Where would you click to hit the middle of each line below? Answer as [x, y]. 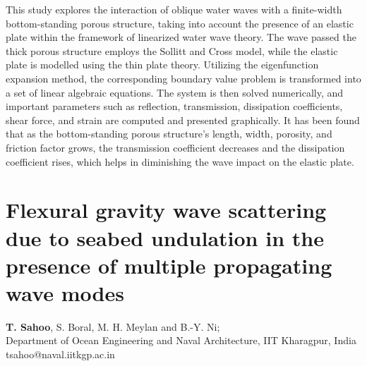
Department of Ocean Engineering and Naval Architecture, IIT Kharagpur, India [181, 340]
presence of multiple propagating [169, 265]
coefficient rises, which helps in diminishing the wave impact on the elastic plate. [180, 161]
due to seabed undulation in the [165, 237]
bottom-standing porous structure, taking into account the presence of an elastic [180, 23]
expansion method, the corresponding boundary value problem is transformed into [183, 78]
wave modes [65, 292]
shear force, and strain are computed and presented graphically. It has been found [183, 120]
